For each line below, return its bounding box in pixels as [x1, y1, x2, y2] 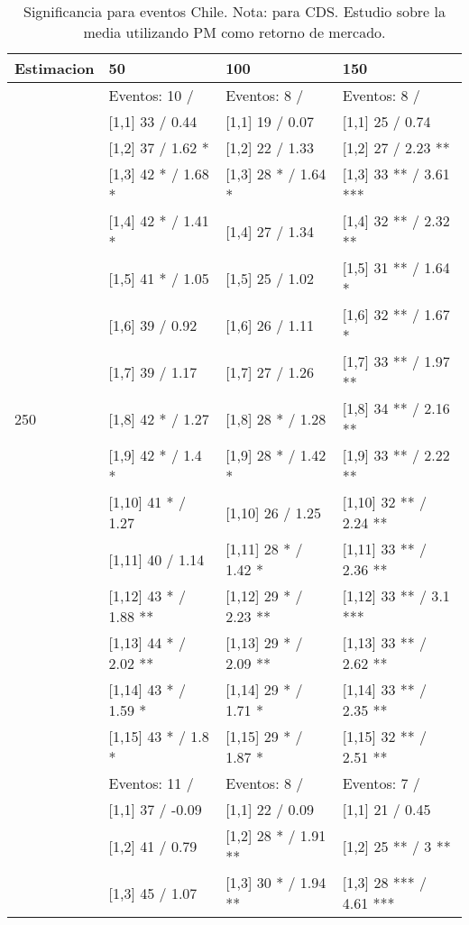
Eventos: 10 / [108, 85, 194, 105]
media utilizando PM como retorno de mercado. [83, 22, 386, 42]
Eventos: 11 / [108, 773, 194, 793]
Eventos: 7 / [342, 773, 420, 793]
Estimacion [14, 58, 95, 78]
